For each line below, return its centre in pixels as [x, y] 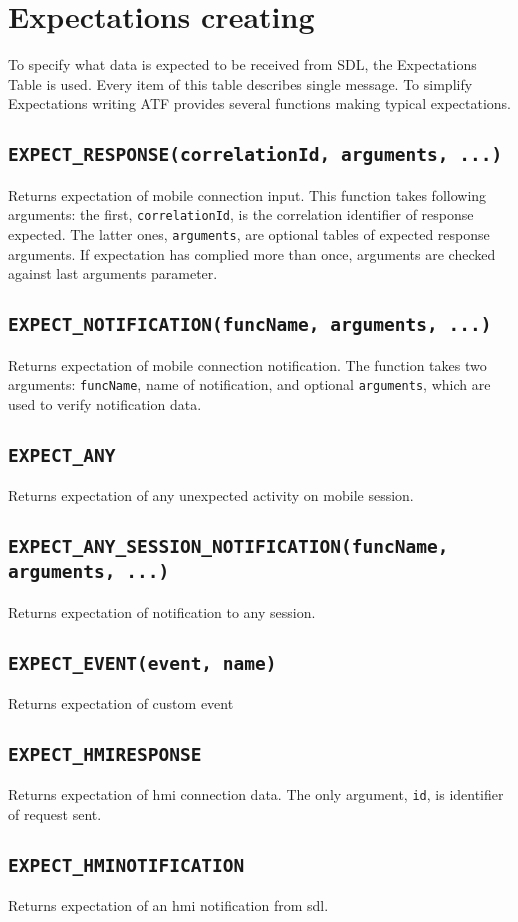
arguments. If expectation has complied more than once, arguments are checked [252, 253]
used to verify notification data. [105, 403]
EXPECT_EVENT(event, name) [142, 663]
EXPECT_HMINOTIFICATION [126, 865]
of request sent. [55, 813]
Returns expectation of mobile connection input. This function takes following [247, 194]
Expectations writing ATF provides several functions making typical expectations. [259, 103]
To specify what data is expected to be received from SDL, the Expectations [242, 64]
